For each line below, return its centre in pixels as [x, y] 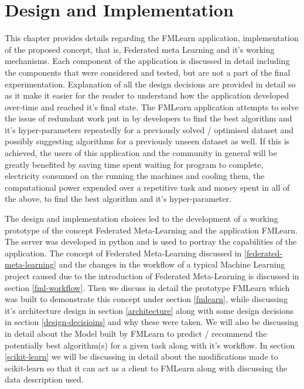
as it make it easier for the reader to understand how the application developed [147, 95]
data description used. [44, 379]
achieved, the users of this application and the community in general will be [141, 153]
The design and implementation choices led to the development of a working [141, 219]
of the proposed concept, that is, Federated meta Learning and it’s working [140, 49]
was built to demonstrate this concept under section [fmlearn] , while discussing [146, 299]
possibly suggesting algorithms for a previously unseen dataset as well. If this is [147, 141]
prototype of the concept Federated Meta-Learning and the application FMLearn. [151, 230]
